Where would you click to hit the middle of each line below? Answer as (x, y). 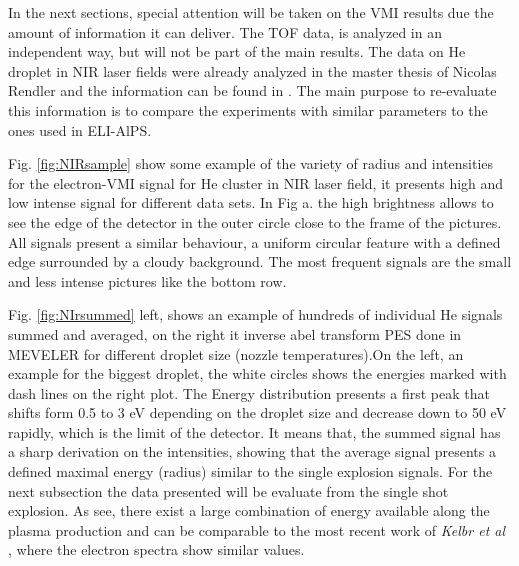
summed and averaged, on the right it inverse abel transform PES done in (235, 333)
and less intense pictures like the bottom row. (147, 280)
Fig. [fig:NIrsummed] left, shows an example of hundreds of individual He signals (255, 314)
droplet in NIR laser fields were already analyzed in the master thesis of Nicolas (252, 70)
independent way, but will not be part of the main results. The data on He (237, 51)
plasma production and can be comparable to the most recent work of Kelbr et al (257, 529)
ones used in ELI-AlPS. (80, 129)
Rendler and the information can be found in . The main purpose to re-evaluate (252, 90)
